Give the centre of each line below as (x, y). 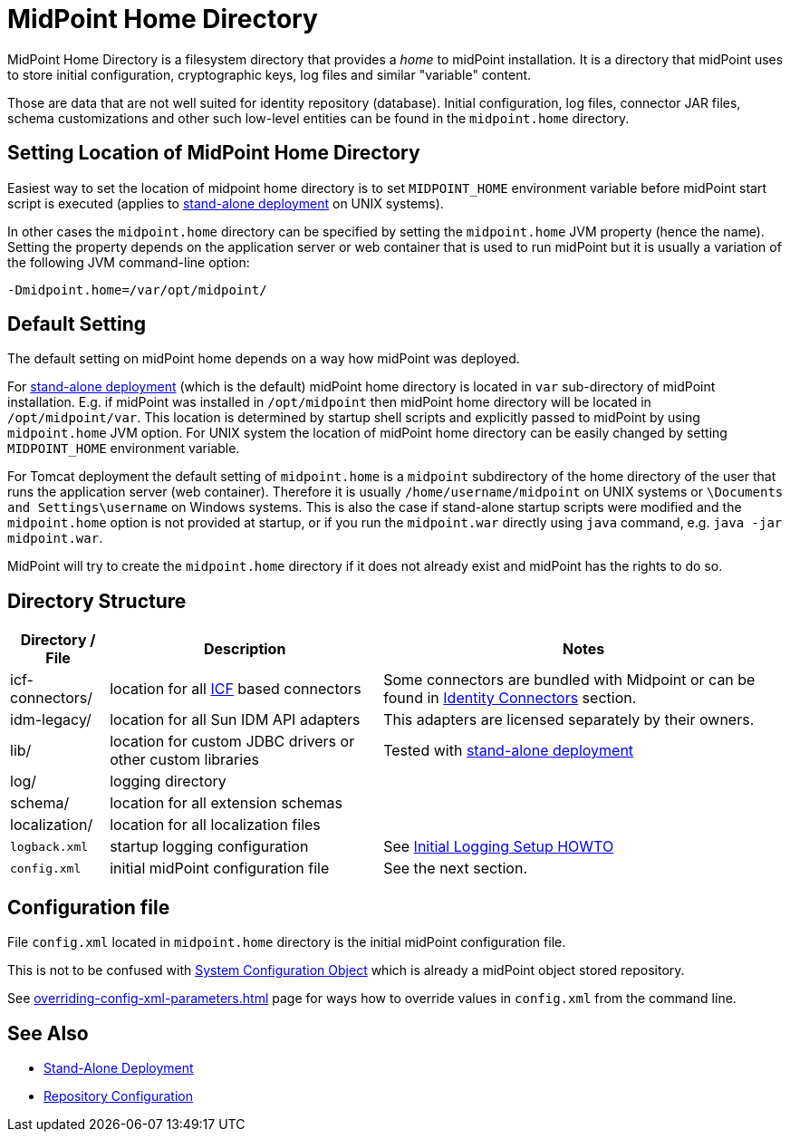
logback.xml (49, 846)
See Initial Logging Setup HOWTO (499, 847)
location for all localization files (215, 825)
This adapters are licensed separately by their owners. (569, 720)
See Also (48, 1033)
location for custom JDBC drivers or (232, 742)
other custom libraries (184, 760)
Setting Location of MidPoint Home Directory (214, 153)
